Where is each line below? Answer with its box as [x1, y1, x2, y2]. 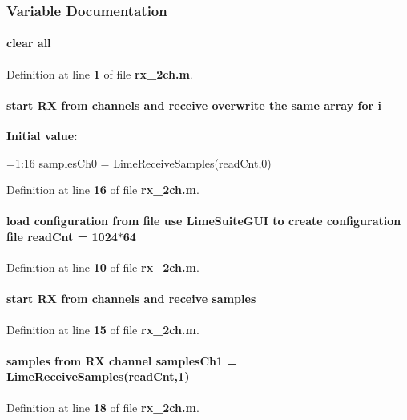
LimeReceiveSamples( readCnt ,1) [6, 368, 190, 385]
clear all [6, 34, 51, 51]
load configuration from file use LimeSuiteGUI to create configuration [6, 212, 401, 229]
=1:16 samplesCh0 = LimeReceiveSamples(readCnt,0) [6, 154, 272, 171]
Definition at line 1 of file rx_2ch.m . [6, 65, 193, 82]
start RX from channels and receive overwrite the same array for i [6, 96, 381, 113]
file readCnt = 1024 [6, 228, 118, 244]
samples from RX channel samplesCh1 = [6, 352, 237, 369]
